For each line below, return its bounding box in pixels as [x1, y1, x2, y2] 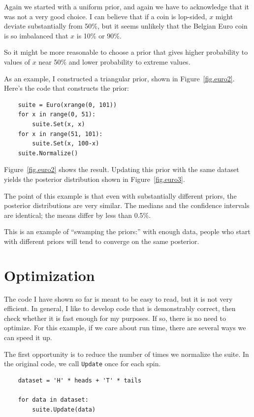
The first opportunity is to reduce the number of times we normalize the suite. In [4, 348, 249, 359]
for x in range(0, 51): [18, 111, 96, 118]
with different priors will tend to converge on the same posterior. [4, 236, 199, 246]
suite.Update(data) [32, 406, 96, 413]
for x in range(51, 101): [18, 130, 103, 138]
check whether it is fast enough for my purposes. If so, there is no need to [4, 313, 226, 323]
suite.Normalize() [18, 149, 78, 157]
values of [4, 56, 30, 67]
